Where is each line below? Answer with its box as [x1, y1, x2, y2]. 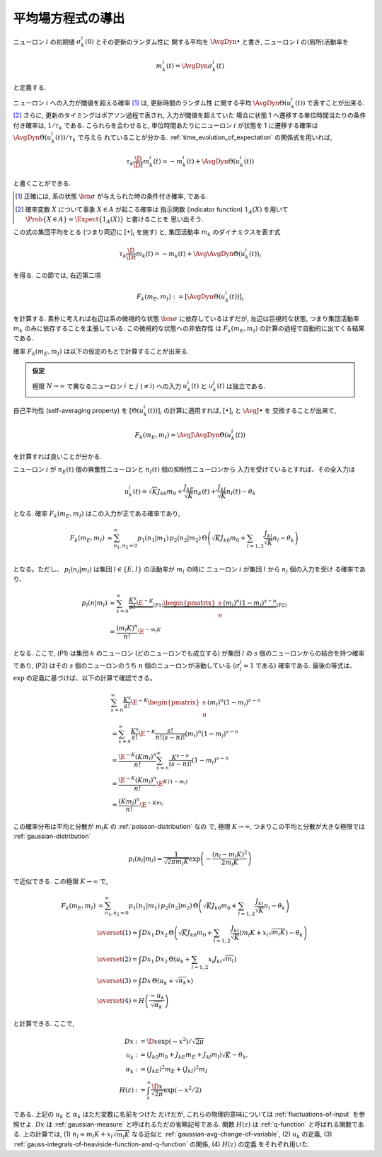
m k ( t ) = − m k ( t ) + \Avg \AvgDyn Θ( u [135, 250, 245, 260]
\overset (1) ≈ [96, 929, 138, 936]
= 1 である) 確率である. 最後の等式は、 [243, 661, 357, 670]
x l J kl [207, 955, 222, 965]
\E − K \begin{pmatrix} [131, 697, 200, 707]
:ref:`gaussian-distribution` [13, 832, 91, 841]
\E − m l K [137, 627, 161, 636]
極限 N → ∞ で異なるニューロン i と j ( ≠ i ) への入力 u [32, 382, 187, 390]
